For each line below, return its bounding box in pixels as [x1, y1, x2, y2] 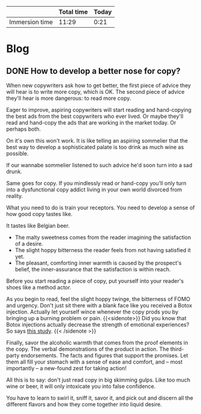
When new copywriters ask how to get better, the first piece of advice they [6, 82, 191, 89]
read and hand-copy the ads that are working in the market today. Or [6, 119, 176, 126]
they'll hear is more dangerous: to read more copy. [6, 94, 131, 102]
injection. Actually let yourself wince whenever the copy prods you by [6, 308, 179, 315]
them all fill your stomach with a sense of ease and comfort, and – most [6, 358, 183, 365]
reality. [6, 193, 23, 199]
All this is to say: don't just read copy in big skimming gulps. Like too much [6, 376, 191, 383]
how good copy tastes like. [6, 211, 73, 217]
